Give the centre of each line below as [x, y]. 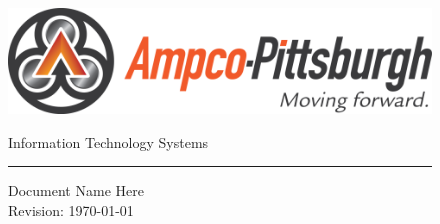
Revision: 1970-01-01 [71, 209]
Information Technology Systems [108, 141]
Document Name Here [76, 190]
